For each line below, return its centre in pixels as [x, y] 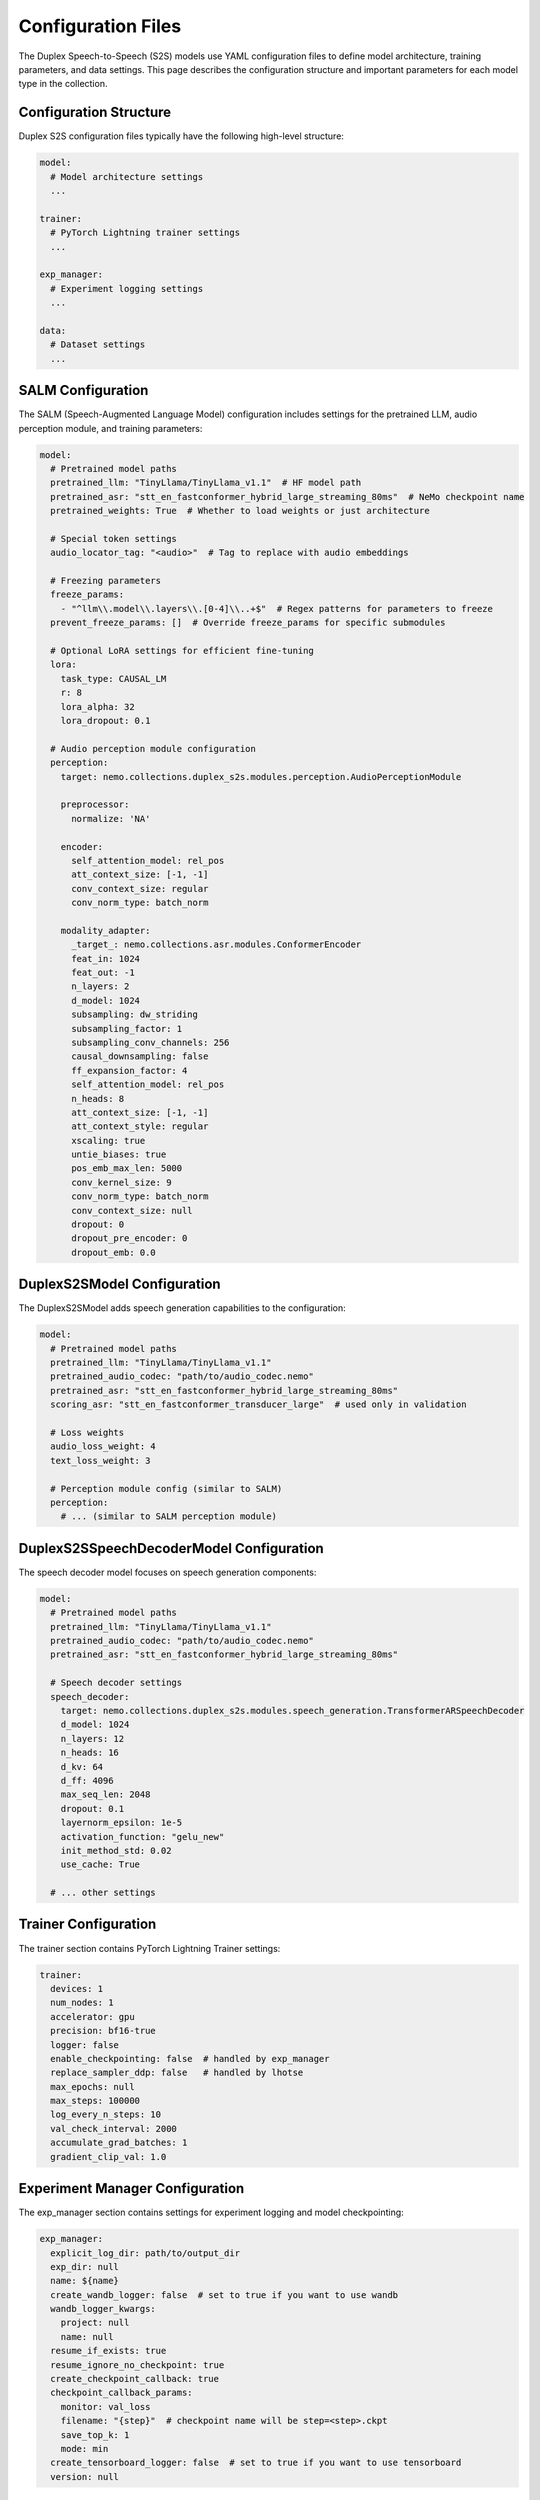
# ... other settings [103, 1893]
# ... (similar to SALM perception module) [168, 1516]
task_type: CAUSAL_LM [113, 678]
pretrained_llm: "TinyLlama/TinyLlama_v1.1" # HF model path [206, 483]
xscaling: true [108, 1140]
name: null [87, 2336]
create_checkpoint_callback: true [135, 2379]
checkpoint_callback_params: [122, 2393]
